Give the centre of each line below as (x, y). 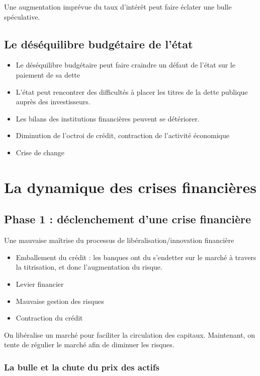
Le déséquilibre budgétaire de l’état (99, 44)
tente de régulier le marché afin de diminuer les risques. (89, 344)
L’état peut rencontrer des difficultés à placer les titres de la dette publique (132, 91)
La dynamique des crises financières (130, 187)
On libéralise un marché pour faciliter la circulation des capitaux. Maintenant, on (129, 334)
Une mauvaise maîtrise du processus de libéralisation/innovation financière (119, 240)
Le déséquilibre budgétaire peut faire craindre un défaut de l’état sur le (125, 65)
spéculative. (22, 16)
